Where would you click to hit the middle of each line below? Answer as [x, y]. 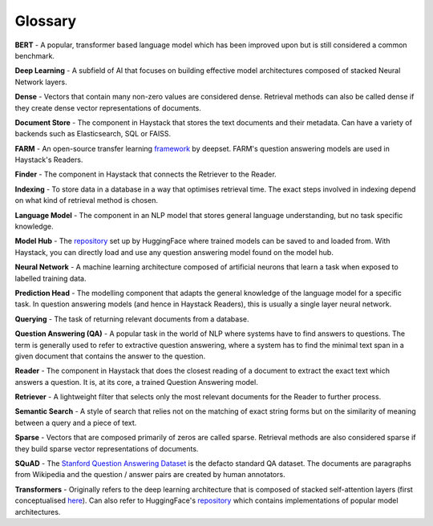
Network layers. [41, 82]
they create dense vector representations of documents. [108, 107]
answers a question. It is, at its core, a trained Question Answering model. [136, 382]
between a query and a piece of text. [76, 423]
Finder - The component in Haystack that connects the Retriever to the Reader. [146, 174]
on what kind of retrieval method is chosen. [86, 200]
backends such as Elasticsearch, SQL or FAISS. [93, 134]
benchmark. [35, 55]
